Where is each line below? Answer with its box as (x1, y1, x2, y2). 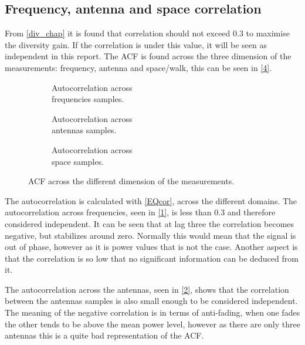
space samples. (52, 155, 104, 167)
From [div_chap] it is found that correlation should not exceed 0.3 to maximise (5, 27, 290, 39)
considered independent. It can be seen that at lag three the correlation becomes (5, 217, 294, 229)
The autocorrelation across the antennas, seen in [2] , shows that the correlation (5, 283, 289, 295)
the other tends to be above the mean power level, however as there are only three (5, 317, 300, 330)
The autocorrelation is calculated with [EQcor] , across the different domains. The (5, 194, 297, 207)
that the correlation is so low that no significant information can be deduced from (5, 252, 299, 264)
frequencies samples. (52, 93, 124, 105)
